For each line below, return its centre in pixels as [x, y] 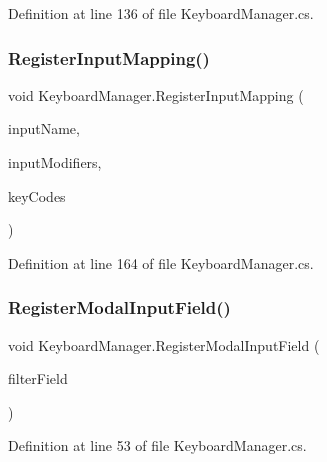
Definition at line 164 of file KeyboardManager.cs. [161, 262]
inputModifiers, [55, 162]
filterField [38, 378]
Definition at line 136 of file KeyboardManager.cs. [161, 13]
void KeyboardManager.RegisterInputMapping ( [156, 94]
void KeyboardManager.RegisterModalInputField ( [164, 344]
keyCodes [37, 195]
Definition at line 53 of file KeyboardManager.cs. [157, 445]
